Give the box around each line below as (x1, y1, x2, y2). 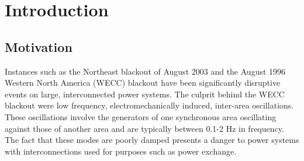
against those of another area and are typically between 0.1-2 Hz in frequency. (5, 122, 284, 134)
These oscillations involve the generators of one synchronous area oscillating (5, 110, 277, 123)
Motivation (5, 37, 72, 55)
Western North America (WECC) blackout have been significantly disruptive (5, 76, 281, 89)
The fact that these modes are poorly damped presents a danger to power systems (5, 134, 299, 146)
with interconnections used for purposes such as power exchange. (5, 145, 237, 157)
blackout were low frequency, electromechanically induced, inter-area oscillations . (5, 99, 294, 111)
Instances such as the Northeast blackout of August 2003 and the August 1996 (5, 65, 286, 77)
